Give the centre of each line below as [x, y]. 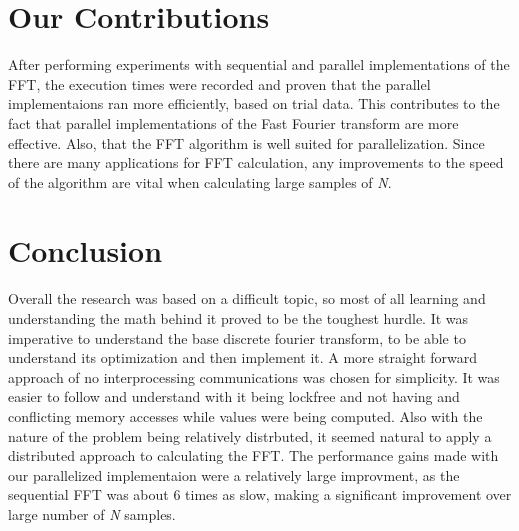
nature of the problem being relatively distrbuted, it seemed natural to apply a [250, 435]
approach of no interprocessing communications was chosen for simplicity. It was [254, 376]
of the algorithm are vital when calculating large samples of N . [200, 181]
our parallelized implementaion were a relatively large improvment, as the [234, 474]
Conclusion [85, 250]
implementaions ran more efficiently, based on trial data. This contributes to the [254, 103]
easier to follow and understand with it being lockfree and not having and [234, 396]
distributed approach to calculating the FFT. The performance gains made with [253, 455]
